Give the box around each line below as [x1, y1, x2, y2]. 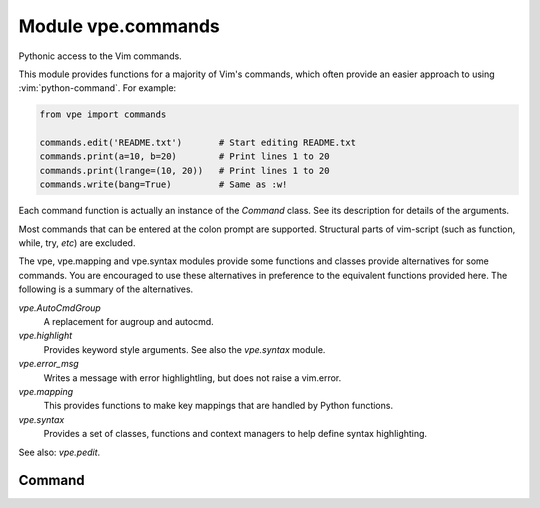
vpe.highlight [18, 330, 73, 342]
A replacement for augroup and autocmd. [43, 315, 214, 327]
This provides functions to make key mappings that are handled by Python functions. [43, 400, 394, 412]
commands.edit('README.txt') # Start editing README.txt [39, 137, 357, 149]
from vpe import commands [39, 109, 167, 120]
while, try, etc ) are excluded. [18, 237, 136, 249]
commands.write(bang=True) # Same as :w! [39, 179, 288, 190]
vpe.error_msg [18, 358, 79, 370]
